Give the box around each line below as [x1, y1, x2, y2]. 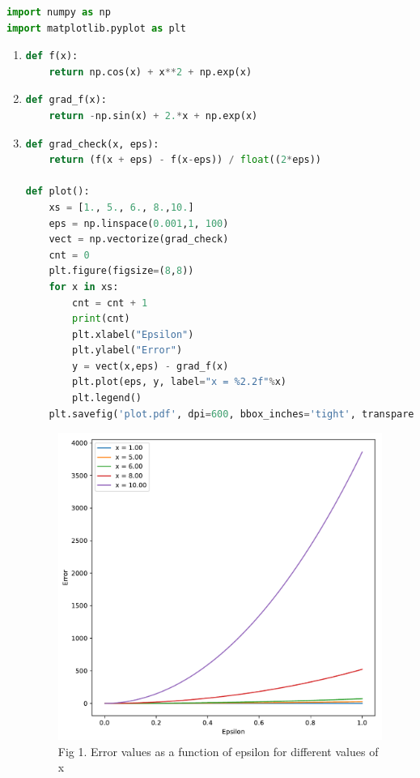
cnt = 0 [49, 249, 90, 261]
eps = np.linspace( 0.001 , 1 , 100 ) [49, 217, 229, 229]
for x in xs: [49, 280, 119, 293]
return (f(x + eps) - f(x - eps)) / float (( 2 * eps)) [49, 154, 322, 166]
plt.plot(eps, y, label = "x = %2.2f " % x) [72, 376, 286, 388]
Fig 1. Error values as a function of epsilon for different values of [57, 742, 379, 759]
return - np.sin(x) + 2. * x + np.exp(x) [49, 109, 258, 122]
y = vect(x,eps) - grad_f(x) [72, 360, 229, 372]
